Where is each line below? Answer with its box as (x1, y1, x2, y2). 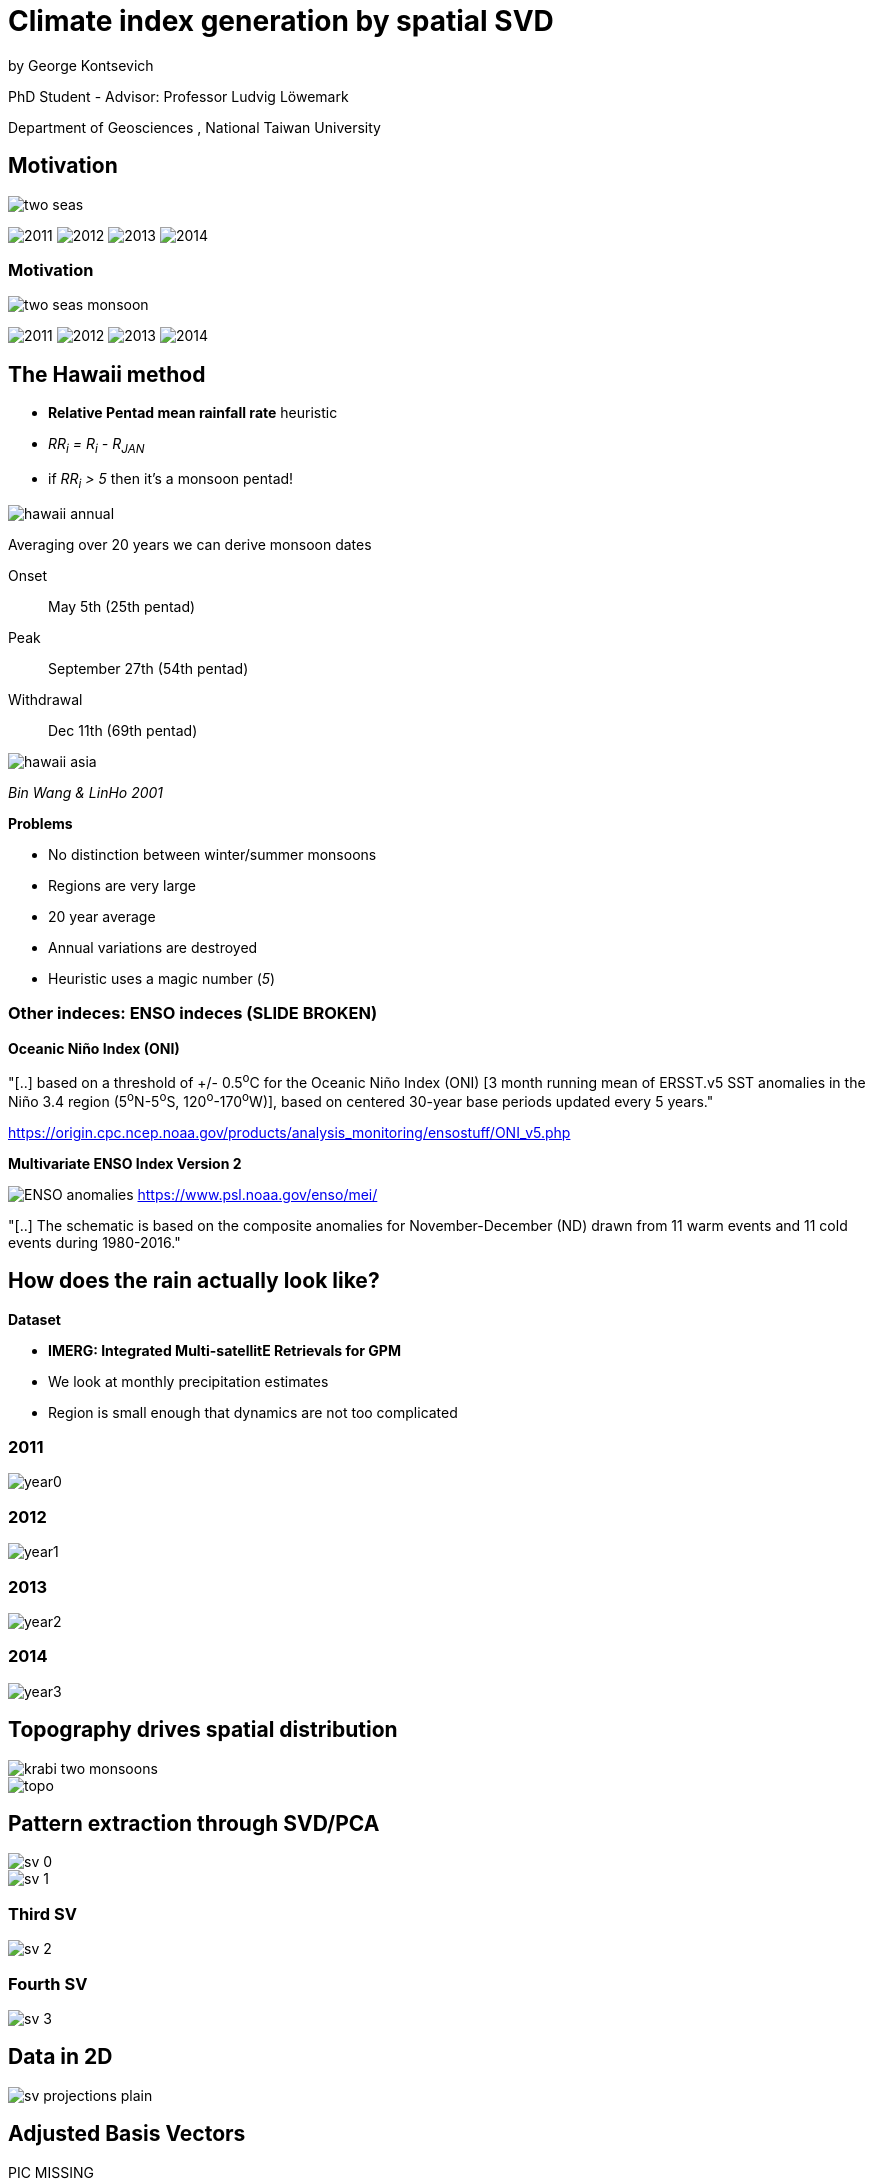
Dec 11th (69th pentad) (48, 721, 198, 739)
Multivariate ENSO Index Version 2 (8, 1154, 242, 1172)
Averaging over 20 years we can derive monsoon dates (8, 535, 372, 553)
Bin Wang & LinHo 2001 (8, 783, 164, 801)
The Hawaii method (8, 361, 206, 387)
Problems (8, 814, 73, 832)
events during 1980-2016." (8, 1233, 181, 1251)
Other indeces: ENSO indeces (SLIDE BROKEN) (8, 1003, 378, 1024)
